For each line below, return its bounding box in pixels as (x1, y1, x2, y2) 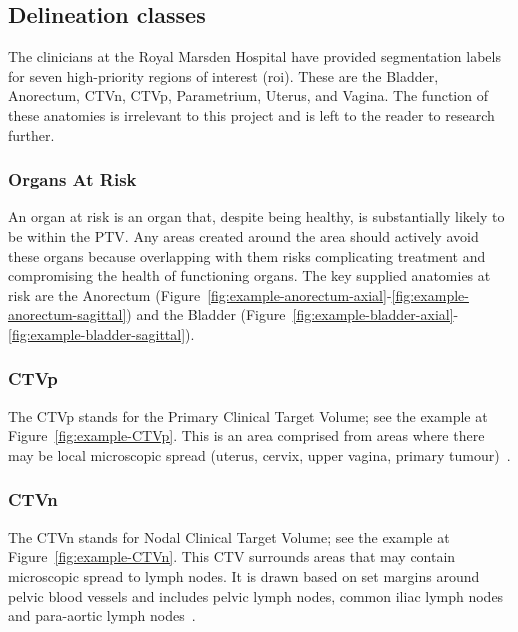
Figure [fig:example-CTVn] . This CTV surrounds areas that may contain (8, 546, 456, 567)
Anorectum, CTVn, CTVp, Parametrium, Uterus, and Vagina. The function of (8, 85, 488, 106)
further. (8, 124, 55, 145)
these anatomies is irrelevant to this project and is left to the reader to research (8, 104, 495, 125)
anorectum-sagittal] (8, 304, 127, 325)
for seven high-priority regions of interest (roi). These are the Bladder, (8, 65, 439, 86)
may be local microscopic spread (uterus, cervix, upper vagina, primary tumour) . (8, 444, 511, 465)
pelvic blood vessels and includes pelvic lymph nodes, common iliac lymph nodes (8, 585, 504, 606)
